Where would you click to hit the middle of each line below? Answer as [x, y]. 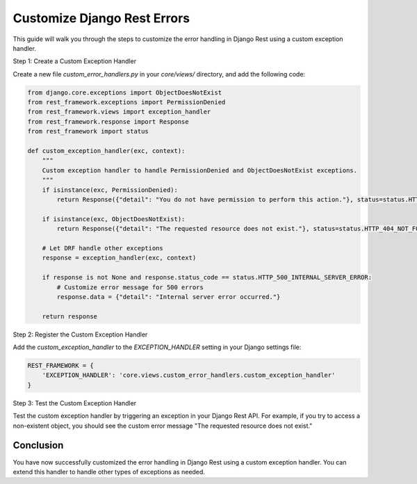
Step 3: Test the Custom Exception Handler [75, 403]
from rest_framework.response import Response [108, 121]
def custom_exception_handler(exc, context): [106, 151]
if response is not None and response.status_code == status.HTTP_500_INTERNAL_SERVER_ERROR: [207, 277]
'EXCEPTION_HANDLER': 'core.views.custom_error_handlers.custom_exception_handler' [189, 375]
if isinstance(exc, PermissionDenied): [110, 190]
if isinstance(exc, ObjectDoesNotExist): [114, 219]
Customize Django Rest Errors [101, 18]
